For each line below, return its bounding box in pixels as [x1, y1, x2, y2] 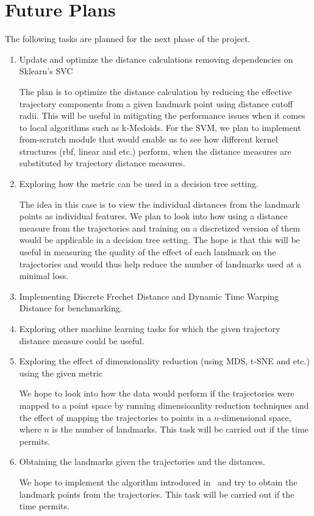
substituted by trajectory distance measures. [19, 157, 185, 169]
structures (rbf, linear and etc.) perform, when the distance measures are [19, 144, 291, 157]
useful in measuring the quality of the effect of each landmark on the [19, 246, 276, 258]
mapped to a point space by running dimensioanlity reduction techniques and [19, 398, 309, 411]
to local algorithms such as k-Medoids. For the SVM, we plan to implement [19, 121, 301, 133]
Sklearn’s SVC [19, 65, 73, 77]
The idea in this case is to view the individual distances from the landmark [19, 197, 300, 210]
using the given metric [19, 366, 103, 379]
